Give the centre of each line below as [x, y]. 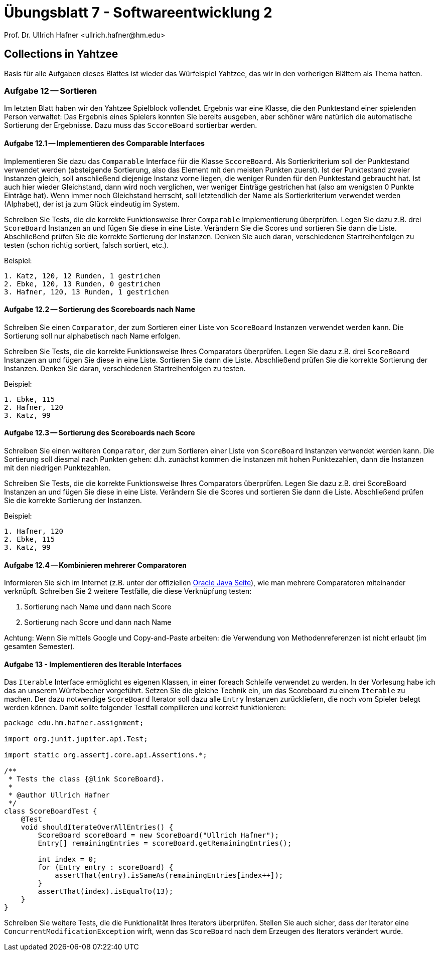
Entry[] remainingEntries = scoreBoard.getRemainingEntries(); [165, 843]
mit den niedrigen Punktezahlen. [57, 468]
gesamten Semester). [40, 647]
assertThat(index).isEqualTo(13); [106, 892]
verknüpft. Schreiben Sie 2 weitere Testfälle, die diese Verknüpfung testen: [128, 591]
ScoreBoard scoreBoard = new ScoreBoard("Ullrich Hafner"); [158, 835]
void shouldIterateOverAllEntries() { [97, 827]
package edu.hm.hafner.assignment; [74, 723]
